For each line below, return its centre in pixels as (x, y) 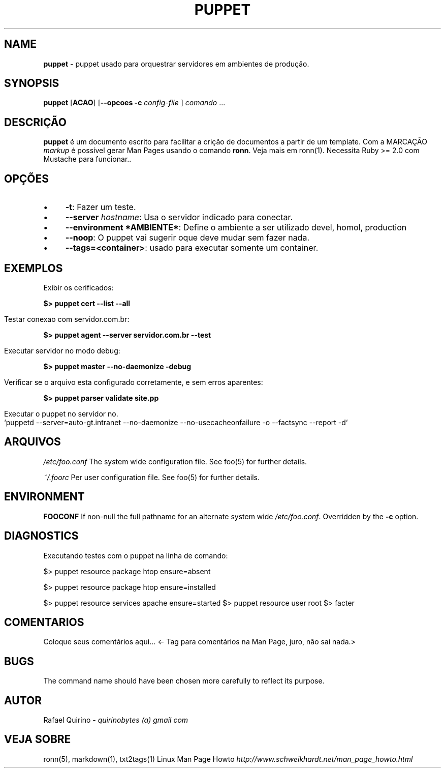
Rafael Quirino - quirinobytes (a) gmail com (116, 720)
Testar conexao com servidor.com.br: (67, 319)
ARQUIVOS (33, 442)
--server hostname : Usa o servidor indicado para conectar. (179, 217)
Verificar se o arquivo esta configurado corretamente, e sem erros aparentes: (134, 382)
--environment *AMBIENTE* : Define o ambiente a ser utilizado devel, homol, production (236, 228)
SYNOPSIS (32, 83)
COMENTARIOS (44, 622)
